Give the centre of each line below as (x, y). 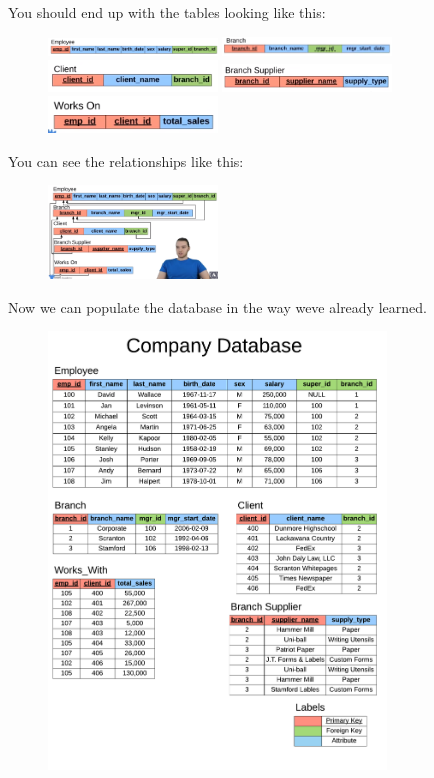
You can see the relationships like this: (126, 160)
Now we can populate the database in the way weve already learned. (217, 306)
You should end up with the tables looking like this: (167, 12)
